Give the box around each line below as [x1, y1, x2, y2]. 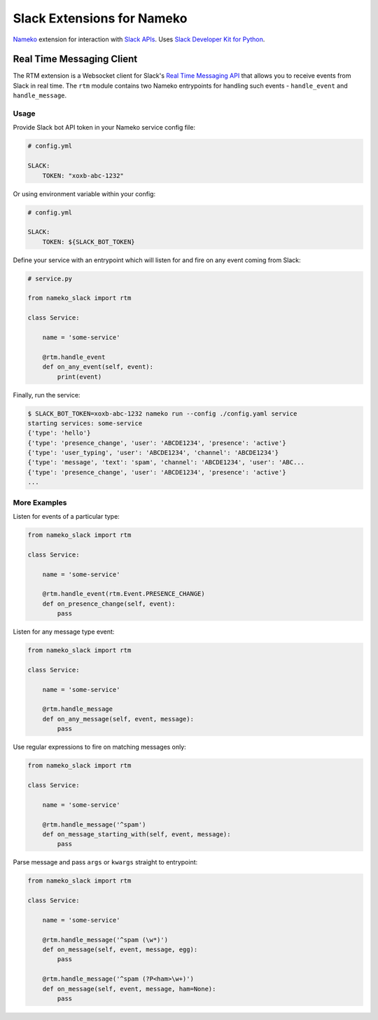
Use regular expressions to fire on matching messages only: [13, 743, 187, 752]
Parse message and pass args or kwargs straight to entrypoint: [13, 858, 198, 866]
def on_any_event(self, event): [42, 363, 154, 371]
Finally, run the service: [13, 390, 80, 399]
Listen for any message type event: [13, 627, 115, 636]
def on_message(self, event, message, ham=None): [42, 985, 216, 993]
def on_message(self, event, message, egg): [42, 945, 198, 953]
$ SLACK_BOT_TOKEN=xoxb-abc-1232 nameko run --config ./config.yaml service [27, 409, 297, 417]
